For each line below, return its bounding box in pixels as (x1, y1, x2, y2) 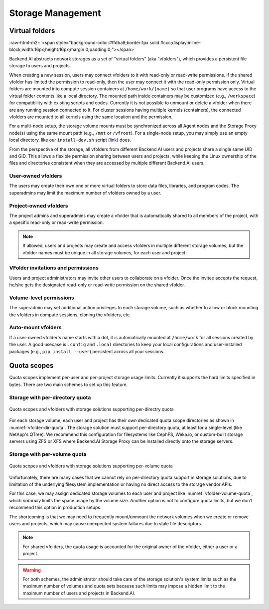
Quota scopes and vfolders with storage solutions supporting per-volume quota (9, 463, 173, 469)
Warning (22, 567, 41, 573)
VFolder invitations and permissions (9, 264, 99, 271)
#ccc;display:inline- (160, 40, 201, 46)
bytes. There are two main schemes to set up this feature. (9, 382, 128, 388)
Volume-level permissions (9, 294, 74, 301)
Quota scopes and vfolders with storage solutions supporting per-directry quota (9, 406, 174, 412)
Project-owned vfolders (9, 202, 68, 209)
